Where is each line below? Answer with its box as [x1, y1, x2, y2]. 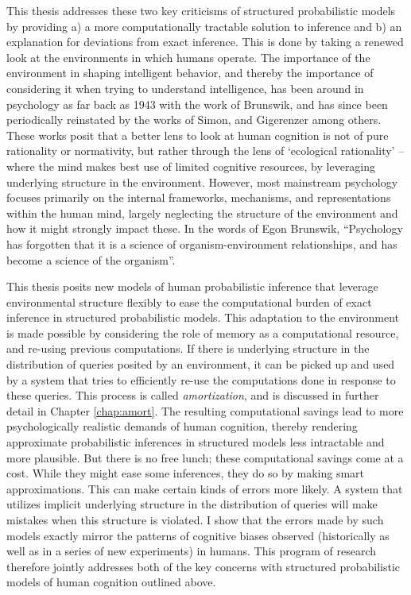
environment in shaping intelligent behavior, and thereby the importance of [6, 64, 374, 81]
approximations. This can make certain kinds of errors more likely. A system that [6, 480, 403, 496]
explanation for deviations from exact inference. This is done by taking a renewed [6, 33, 404, 50]
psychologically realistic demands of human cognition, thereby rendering [6, 418, 358, 435]
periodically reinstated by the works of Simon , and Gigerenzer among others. [6, 111, 382, 128]
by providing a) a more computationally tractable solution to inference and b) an [6, 17, 402, 34]
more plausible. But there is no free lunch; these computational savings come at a [6, 449, 404, 466]
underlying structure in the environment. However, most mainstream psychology [6, 173, 398, 190]
